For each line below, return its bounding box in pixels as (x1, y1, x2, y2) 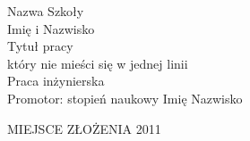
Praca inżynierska (7, 71, 105, 90)
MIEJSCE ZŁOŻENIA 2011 (7, 119, 161, 137)
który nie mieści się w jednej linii (7, 54, 188, 72)
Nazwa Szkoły (7, 2, 84, 20)
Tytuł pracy (7, 37, 73, 55)
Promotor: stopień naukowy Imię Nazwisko (7, 88, 243, 107)
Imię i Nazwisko (7, 19, 95, 37)
